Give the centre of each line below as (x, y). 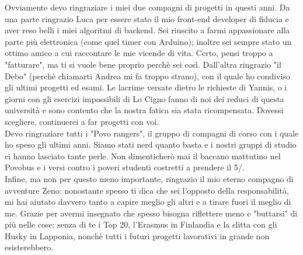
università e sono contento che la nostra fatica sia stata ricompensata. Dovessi (144, 110)
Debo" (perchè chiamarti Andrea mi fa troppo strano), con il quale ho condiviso (147, 76)
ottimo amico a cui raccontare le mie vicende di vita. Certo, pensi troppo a (139, 53)
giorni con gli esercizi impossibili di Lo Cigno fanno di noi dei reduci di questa (144, 98)
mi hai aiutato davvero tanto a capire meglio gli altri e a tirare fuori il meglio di (148, 202)
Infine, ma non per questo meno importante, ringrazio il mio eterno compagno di (149, 178)
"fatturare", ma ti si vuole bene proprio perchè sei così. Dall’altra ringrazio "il (143, 64)
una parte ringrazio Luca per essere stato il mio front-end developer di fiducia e (147, 18)
